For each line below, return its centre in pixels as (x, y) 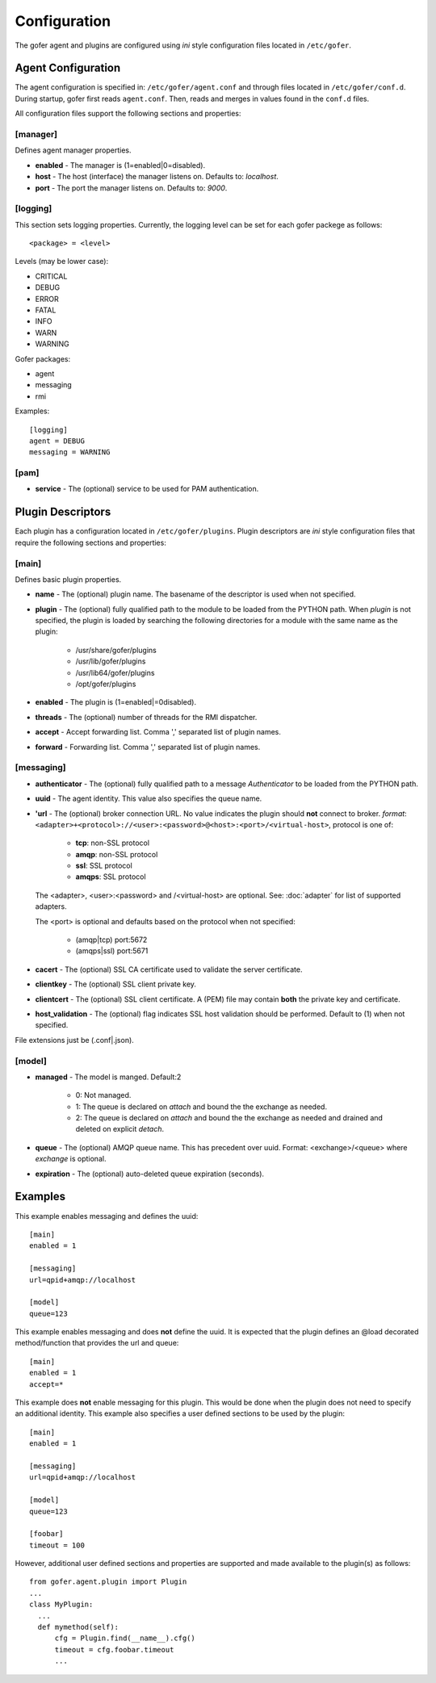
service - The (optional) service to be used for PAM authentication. (147, 489)
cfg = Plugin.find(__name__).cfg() (125, 1638)
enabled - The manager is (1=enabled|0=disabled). (120, 165)
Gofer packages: (43, 358)
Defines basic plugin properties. (68, 579)
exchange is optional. (71, 1159)
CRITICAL (51, 276)
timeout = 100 (57, 1545)
